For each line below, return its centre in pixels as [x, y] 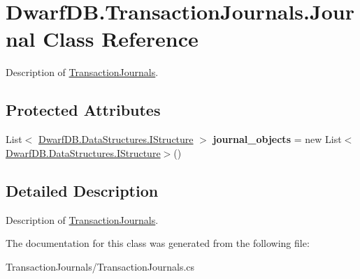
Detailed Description [82, 190]
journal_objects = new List [277, 139]
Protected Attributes [83, 110]
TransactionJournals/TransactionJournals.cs [100, 266]
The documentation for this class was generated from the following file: [158, 243]
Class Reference [121, 39]
